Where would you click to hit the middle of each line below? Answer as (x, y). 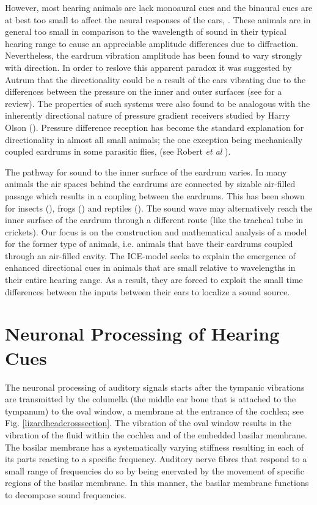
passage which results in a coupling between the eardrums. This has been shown (155, 195)
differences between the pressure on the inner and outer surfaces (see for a (144, 91)
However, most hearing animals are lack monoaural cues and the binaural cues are (159, 7)
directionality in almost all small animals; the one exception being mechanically (154, 139)
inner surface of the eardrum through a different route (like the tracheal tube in (154, 220)
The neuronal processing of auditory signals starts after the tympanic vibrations (155, 387)
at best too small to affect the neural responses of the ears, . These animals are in (158, 19)
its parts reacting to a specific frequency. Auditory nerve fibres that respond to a (156, 459)
